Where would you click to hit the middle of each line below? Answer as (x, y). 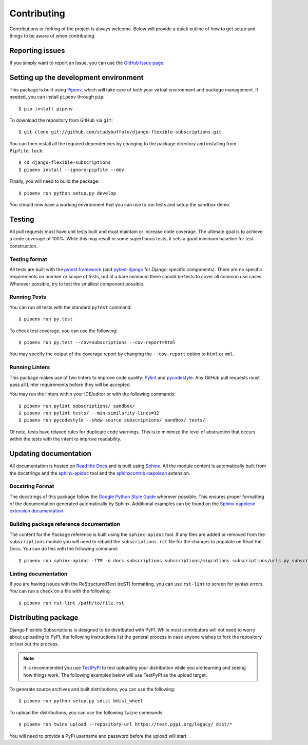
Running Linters (30, 367)
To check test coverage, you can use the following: (63, 331)
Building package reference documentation (65, 524)
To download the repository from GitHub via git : (61, 120)
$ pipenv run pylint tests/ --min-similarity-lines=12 (89, 413)
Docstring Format (32, 486)
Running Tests (28, 297)
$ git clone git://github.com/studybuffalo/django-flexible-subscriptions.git (120, 132)
